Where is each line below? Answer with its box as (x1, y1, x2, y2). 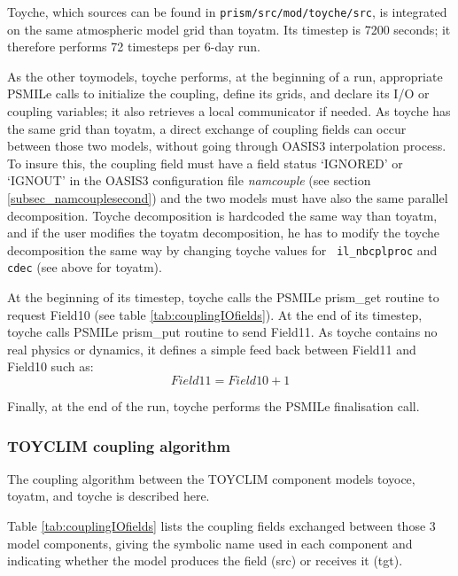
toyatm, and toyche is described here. (7, 486, 210, 505)
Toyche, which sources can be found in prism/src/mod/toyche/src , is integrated (7, 3, 447, 20)
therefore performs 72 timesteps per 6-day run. (7, 37, 260, 56)
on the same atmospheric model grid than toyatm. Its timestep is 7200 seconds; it (7, 19, 451, 38)
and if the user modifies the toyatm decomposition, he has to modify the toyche (7, 223, 439, 242)
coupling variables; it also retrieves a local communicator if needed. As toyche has (7, 102, 451, 121)
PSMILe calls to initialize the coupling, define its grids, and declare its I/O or (7, 84, 430, 103)
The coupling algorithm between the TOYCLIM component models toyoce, (7, 469, 415, 487)
